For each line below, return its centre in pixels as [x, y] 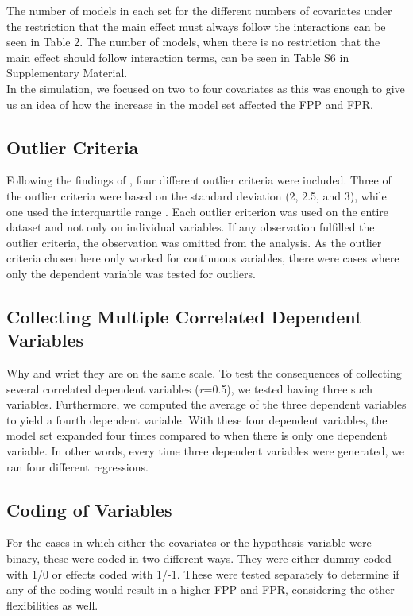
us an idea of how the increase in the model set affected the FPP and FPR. [190, 104]
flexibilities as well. [52, 604]
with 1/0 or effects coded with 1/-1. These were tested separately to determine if [203, 573]
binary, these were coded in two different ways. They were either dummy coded [199, 558]
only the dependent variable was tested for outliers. [131, 273]
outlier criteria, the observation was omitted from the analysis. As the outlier [194, 242]
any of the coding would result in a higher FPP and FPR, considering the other [201, 589]
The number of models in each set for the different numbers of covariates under [199, 10]
